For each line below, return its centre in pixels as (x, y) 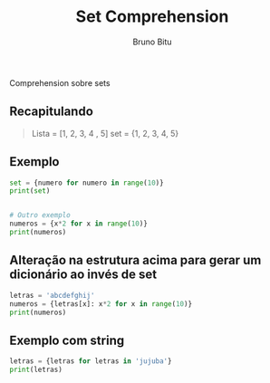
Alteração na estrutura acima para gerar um (135, 260)
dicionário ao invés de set (83, 275)
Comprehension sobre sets (60, 82)
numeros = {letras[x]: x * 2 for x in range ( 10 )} (101, 304)
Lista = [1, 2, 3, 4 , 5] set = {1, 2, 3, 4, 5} (105, 133)
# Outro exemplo (40, 215)
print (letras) (36, 370)
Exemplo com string (67, 340)
